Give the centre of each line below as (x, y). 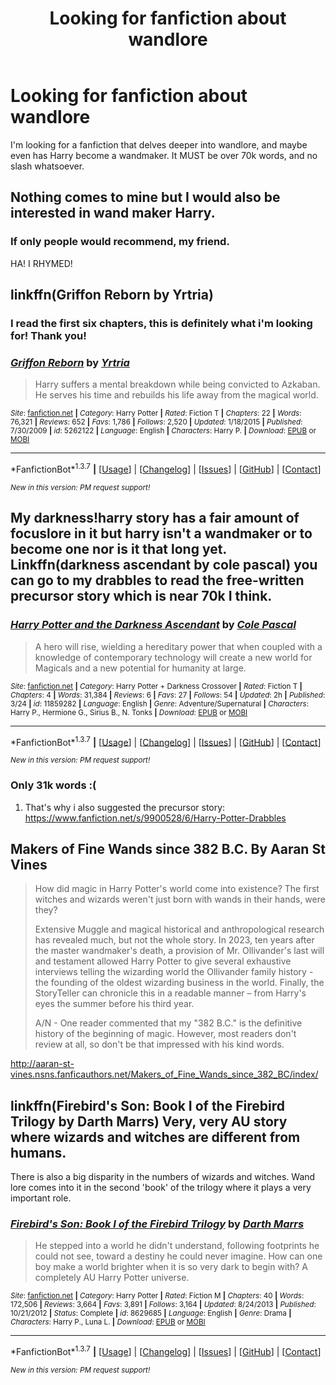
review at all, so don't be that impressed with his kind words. (159, 1044)
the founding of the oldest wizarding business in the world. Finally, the (179, 983)
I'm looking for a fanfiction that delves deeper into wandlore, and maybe (159, 144)
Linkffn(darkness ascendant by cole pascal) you (164, 565)
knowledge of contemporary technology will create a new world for (173, 657)
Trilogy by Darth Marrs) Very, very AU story (149, 1121)
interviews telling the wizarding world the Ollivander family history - (174, 972)
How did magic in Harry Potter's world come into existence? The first (177, 889)
